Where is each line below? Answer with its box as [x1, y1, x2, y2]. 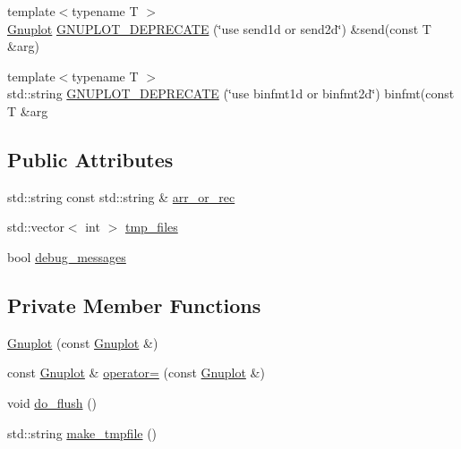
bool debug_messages [7, 247, 126, 266]
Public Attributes [7, 145, 174, 173]
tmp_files [124, 217, 178, 236]
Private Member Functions [7, 291, 261, 318]
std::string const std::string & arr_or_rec [7, 187, 235, 206]
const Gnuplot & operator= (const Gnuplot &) [7, 363, 265, 382]
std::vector [7, 217, 64, 236]
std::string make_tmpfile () [7, 423, 158, 442]
